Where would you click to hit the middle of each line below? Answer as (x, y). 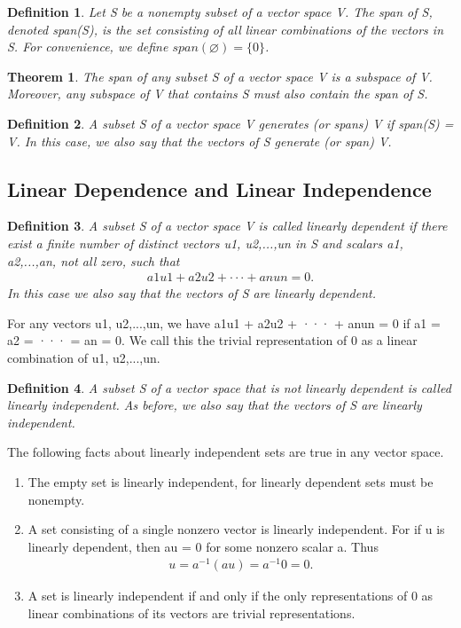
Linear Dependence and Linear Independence (219, 188)
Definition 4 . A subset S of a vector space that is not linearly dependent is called (229, 387)
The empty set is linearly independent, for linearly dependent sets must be (230, 481)
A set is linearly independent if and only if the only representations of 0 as (230, 596)
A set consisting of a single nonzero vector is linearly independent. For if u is (236, 529)
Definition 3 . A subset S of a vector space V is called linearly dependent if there (227, 226)
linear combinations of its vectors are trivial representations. (191, 613)
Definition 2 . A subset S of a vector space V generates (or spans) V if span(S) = (230, 123)
